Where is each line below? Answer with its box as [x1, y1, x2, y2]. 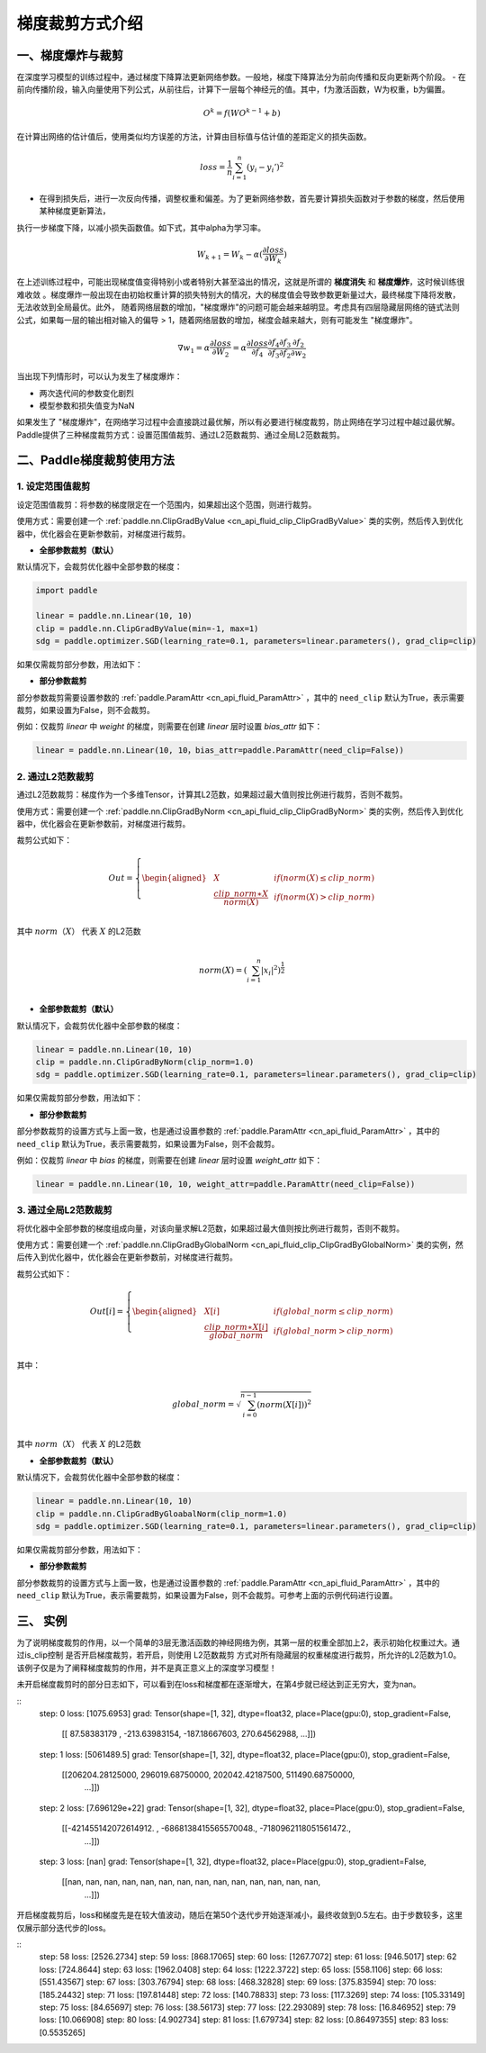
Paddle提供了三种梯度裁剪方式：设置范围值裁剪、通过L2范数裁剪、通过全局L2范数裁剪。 [16, 429, 346, 440]
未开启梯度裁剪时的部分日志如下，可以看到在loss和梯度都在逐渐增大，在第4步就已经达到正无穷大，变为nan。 [16, 1679, 422, 1690]
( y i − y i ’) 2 [246, 160, 284, 175]
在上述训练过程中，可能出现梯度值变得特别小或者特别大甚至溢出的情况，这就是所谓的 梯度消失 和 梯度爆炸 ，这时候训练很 [16, 276, 465, 287]
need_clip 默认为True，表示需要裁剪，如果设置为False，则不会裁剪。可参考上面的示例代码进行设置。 [16, 1590, 398, 1601]
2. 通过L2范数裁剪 [16, 770, 94, 782]
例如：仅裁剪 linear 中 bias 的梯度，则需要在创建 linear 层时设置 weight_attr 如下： [16, 1154, 323, 1165]
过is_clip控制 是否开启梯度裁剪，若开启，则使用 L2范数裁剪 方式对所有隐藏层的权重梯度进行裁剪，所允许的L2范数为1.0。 [16, 1650, 462, 1660]
